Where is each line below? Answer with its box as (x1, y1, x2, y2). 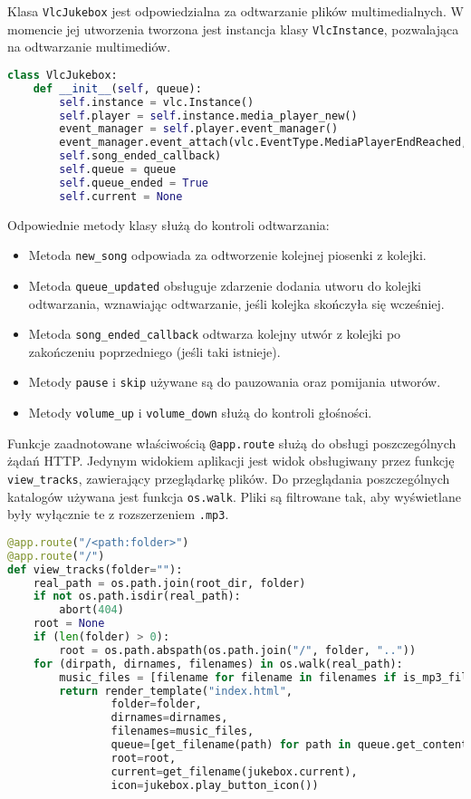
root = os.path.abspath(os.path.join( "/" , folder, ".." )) (59, 643, 417, 657)
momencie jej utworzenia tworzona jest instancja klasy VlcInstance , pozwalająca (7, 19, 459, 38)
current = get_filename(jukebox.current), (111, 765, 358, 778)
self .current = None (59, 189, 183, 203)
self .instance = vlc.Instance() (59, 95, 255, 109)
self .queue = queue (59, 163, 177, 177)
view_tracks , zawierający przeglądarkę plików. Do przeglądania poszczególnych (7, 468, 450, 487)
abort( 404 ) (59, 603, 124, 617)
